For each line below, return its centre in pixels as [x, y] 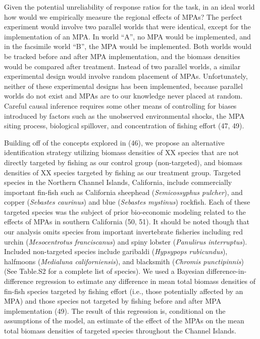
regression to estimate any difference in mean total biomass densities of [146, 281]
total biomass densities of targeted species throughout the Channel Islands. [120, 330]
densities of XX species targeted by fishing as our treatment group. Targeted [122, 172]
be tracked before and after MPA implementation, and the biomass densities [122, 56]
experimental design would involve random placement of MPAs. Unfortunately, [126, 76]
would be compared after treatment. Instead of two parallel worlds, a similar [122, 66]
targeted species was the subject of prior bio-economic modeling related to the [125, 211]
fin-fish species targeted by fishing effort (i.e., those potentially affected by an [124, 291]
